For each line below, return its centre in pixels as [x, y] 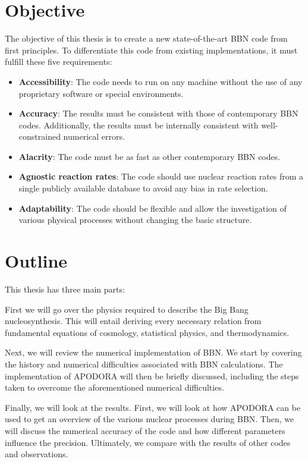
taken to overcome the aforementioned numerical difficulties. [114, 387]
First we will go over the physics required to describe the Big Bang [127, 309]
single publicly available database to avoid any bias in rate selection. [143, 188]
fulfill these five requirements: [59, 62]
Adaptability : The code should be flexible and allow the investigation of [153, 208]
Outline [36, 261]
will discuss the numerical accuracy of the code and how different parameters [145, 430]
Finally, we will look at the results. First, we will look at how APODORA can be [153, 407]
